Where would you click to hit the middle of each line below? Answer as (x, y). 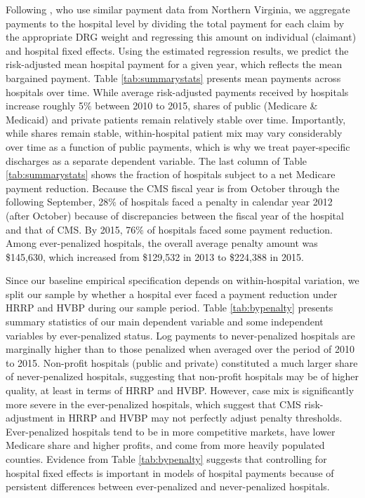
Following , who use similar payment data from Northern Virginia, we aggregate (178, 9)
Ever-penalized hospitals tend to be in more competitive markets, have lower (171, 431)
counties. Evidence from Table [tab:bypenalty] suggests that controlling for (166, 459)
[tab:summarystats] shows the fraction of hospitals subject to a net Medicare (171, 174)
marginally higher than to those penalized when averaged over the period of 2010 (180, 349)
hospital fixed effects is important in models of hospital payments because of (170, 472)
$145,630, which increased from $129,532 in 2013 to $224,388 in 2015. (155, 256)
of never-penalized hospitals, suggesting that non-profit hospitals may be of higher (182, 376)
